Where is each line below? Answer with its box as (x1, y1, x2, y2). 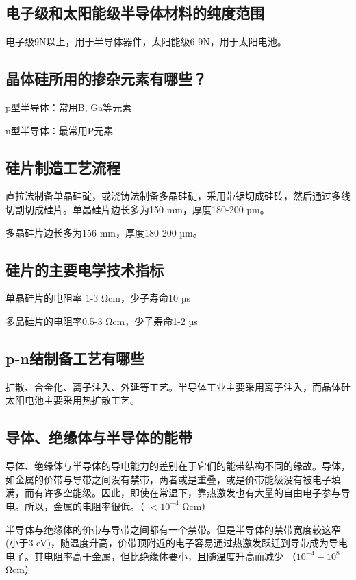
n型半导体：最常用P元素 (5, 123, 114, 137)
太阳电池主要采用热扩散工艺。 (5, 393, 140, 407)
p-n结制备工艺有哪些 (5, 347, 144, 368)
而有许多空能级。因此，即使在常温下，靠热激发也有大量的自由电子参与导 (24, 485, 351, 500)
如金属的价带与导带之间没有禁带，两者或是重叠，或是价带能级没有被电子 (5, 472, 331, 486)
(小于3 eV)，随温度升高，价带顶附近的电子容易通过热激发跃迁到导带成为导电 (5, 535, 348, 550)
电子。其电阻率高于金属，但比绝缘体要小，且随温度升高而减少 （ (5, 548, 296, 563)
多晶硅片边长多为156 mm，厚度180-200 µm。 (5, 225, 203, 239)
